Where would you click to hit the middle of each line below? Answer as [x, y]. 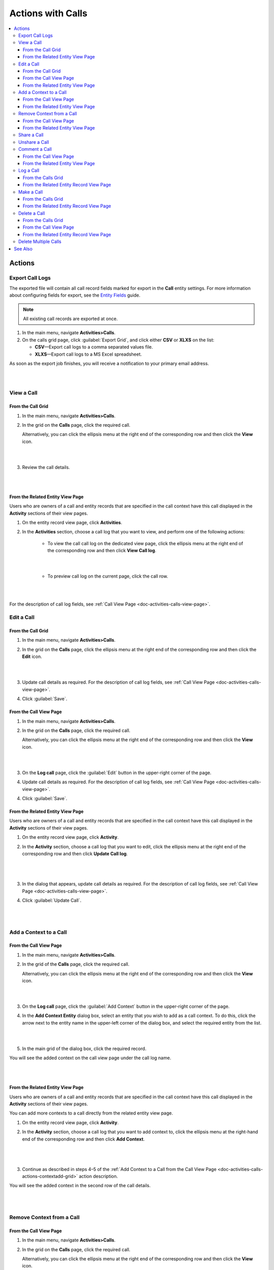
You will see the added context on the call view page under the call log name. [90, 1058]
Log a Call [29, 171]
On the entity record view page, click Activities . [72, 522]
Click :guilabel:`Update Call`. [52, 900]
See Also [23, 248]
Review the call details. [46, 467]
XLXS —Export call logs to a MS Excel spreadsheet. [88, 354]
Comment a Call [35, 149]
